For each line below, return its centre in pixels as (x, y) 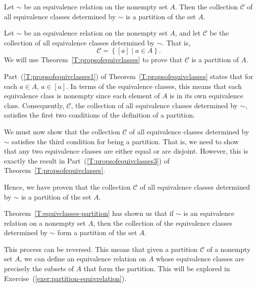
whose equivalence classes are (200, 259)
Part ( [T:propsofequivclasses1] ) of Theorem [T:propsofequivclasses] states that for (129, 76)
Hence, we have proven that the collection (67, 186)
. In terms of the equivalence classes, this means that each (154, 86)
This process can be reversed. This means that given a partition (101, 249)
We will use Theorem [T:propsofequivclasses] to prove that (93, 60)
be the (219, 33)
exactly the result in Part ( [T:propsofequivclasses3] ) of (87, 160)
